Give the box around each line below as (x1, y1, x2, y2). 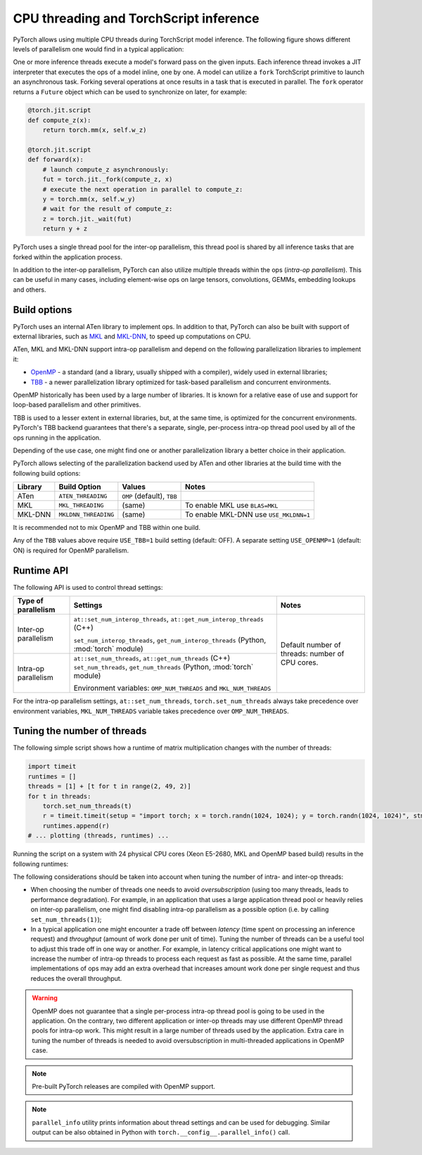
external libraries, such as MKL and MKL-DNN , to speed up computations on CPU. (13, 332, 251, 341)
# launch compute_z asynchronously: (42, 166, 169, 173)
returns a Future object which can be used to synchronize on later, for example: (13, 87, 248, 96)
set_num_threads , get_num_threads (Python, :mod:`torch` (73, 662, 254, 672)
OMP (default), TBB (122, 491, 177, 501)
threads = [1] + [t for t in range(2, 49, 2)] (27, 782, 191, 791)
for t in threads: (27, 792, 91, 800)
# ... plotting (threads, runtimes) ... (27, 832, 169, 840)
